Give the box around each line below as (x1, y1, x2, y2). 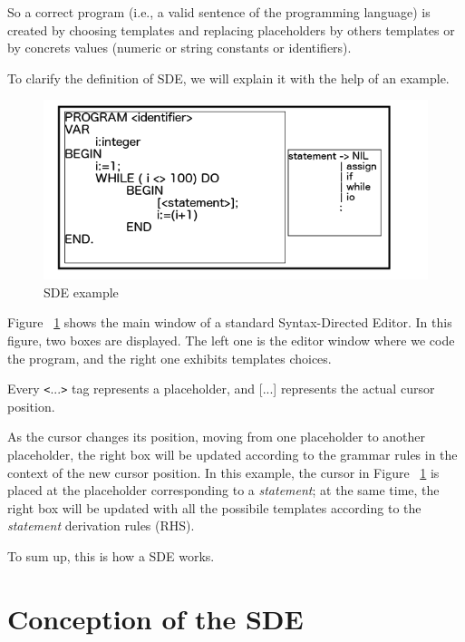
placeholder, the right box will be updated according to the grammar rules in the (7, 445, 458, 464)
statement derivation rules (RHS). (7, 516, 195, 535)
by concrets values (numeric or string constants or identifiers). (7, 38, 352, 57)
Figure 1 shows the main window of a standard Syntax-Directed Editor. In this (7, 313, 452, 332)
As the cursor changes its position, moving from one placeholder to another (7, 427, 426, 446)
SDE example (44, 282, 119, 301)
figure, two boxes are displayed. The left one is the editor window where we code (7, 331, 455, 350)
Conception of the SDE (7, 599, 304, 637)
